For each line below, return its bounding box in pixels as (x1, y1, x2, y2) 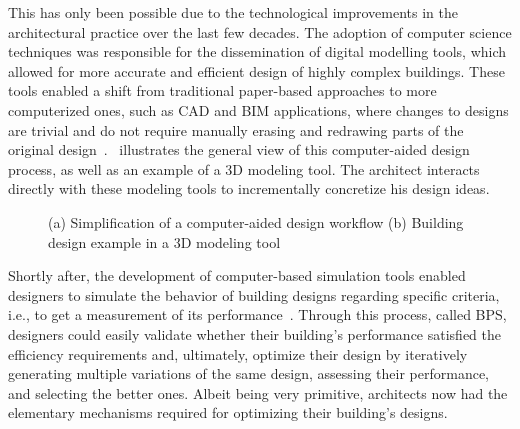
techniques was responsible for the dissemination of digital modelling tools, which (8, 41, 507, 62)
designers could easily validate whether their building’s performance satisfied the (8, 323, 502, 344)
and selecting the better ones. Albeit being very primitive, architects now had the (8, 382, 508, 403)
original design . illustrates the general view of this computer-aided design (8, 139, 470, 160)
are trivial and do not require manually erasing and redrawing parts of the (8, 119, 464, 140)
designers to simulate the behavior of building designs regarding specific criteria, (8, 284, 500, 305)
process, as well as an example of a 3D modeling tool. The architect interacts (8, 158, 480, 179)
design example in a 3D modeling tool (48, 231, 281, 252)
